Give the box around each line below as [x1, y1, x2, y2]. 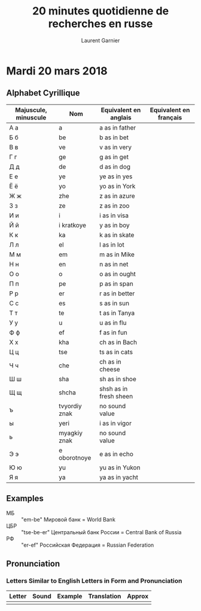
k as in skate [99, 230, 135, 239]
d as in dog [99, 162, 130, 170]
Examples [6, 493, 44, 504]
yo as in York [99, 182, 136, 190]
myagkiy [59, 429, 83, 437]
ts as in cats [99, 348, 133, 356]
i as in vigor [99, 419, 132, 427]
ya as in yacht [99, 473, 139, 481]
